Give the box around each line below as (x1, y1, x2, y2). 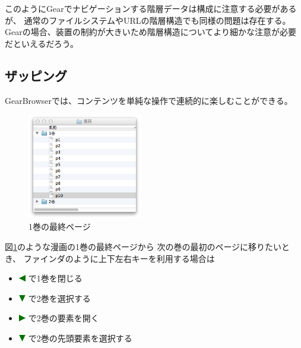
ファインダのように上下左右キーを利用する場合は (23, 252, 215, 264)
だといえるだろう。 (5, 37, 78, 49)
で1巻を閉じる (28, 272, 83, 284)
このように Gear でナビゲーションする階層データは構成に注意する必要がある (5, 2, 297, 14)
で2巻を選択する (28, 292, 91, 304)
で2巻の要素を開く (28, 312, 99, 324)
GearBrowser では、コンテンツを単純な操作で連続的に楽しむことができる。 (5, 94, 293, 106)
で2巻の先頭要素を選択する (28, 332, 132, 344)
